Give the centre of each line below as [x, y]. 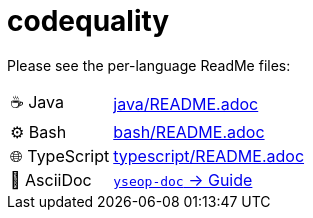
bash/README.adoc [189, 131]
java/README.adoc [186, 104]
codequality [88, 21]
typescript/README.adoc [209, 155]
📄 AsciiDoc [51, 179]
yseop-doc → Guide [183, 179]
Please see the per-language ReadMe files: [149, 65]
